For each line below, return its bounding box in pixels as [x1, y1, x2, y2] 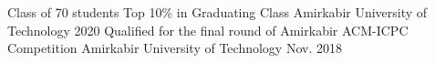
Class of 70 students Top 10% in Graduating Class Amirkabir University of [7, 3, 428, 21]
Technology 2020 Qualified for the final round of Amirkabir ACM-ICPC [7, 20, 409, 39]
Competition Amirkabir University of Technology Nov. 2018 [7, 38, 342, 58]
